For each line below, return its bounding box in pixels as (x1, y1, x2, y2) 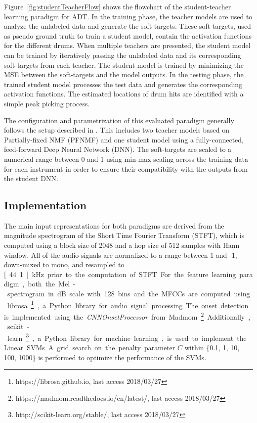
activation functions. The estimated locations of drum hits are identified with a (4, 89, 244, 99)
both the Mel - (28, 279, 76, 289)
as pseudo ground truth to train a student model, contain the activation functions (4, 30, 252, 41)
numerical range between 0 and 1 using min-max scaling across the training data (4, 153, 248, 164)
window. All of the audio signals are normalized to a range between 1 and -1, (4, 249, 237, 260)
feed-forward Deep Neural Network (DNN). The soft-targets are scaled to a (4, 144, 232, 154)
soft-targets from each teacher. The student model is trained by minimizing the (4, 59, 244, 70)
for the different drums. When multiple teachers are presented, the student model (4, 40, 251, 50)
